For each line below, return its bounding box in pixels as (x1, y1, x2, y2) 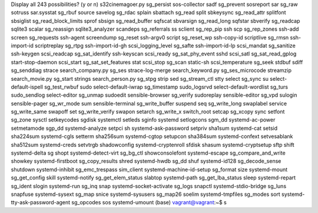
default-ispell (11, 83, 44, 90)
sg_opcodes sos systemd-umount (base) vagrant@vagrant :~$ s (71, 199, 227, 206)
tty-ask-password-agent (11, 199, 71, 206)
